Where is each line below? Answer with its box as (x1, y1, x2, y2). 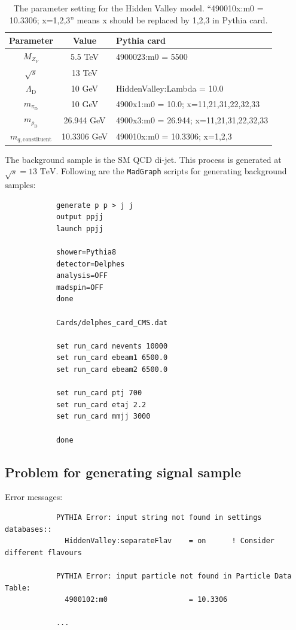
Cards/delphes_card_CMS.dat (56, 318, 168, 327)
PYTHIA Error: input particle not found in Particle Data (56, 571, 292, 580)
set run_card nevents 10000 (56, 341, 168, 350)
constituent (23, 137, 52, 143)
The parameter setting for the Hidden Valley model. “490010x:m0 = (13, 2, 264, 14)
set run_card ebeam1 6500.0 (56, 353, 168, 362)
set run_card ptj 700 (56, 389, 142, 398)
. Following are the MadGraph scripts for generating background (56, 165, 287, 177)
